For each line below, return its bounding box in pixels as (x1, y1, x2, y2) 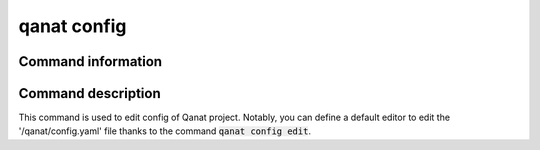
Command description (18, 85, 161, 102)
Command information (18, 53, 163, 70)
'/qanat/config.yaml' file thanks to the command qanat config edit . (18, 125, 312, 137)
